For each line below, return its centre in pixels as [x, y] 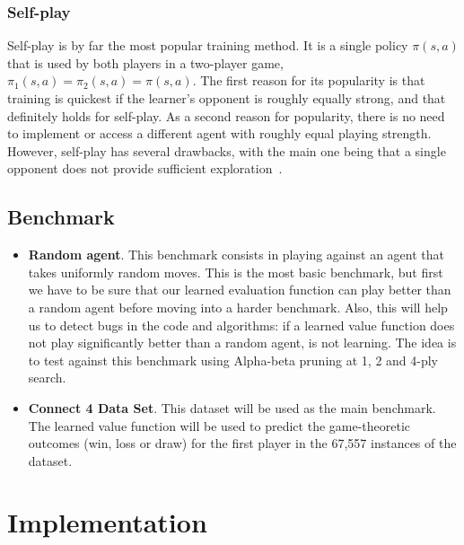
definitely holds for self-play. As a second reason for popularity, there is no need [226, 115]
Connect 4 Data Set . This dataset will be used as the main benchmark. [232, 407]
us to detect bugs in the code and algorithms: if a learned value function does [241, 325]
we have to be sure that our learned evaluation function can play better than [240, 290]
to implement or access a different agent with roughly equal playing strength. [219, 133]
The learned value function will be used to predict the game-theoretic [219, 425]
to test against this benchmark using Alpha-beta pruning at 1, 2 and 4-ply [233, 360]
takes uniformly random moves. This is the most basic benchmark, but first [236, 272]
